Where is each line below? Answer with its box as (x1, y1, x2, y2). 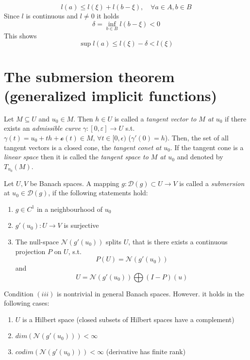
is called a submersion (179, 178, 245, 188)
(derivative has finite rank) (106, 346, 186, 357)
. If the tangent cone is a (170, 142, 244, 152)
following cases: (4, 298, 50, 308)
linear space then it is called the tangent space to (4, 152, 149, 162)
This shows (4, 30, 37, 40)
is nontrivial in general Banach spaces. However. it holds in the (57, 288, 245, 298)
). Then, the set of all (165, 132, 229, 142)
